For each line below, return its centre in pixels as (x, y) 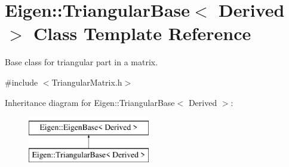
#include (21, 82)
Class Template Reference (142, 33)
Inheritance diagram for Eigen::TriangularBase (90, 102)
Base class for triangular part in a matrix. (82, 62)
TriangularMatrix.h (87, 82)
